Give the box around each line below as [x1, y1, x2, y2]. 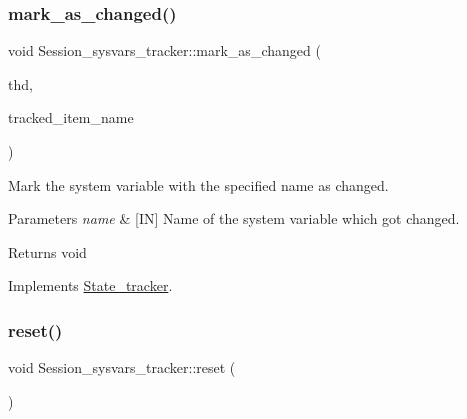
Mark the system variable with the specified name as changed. [8, 174, 389, 195]
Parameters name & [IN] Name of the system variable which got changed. [8, 208, 460, 229]
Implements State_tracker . [8, 275, 173, 296]
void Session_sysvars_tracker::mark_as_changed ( [8, 40, 321, 61]
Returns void [8, 241, 87, 262]
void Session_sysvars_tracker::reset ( [8, 357, 236, 378]
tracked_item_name [8, 107, 134, 128]
